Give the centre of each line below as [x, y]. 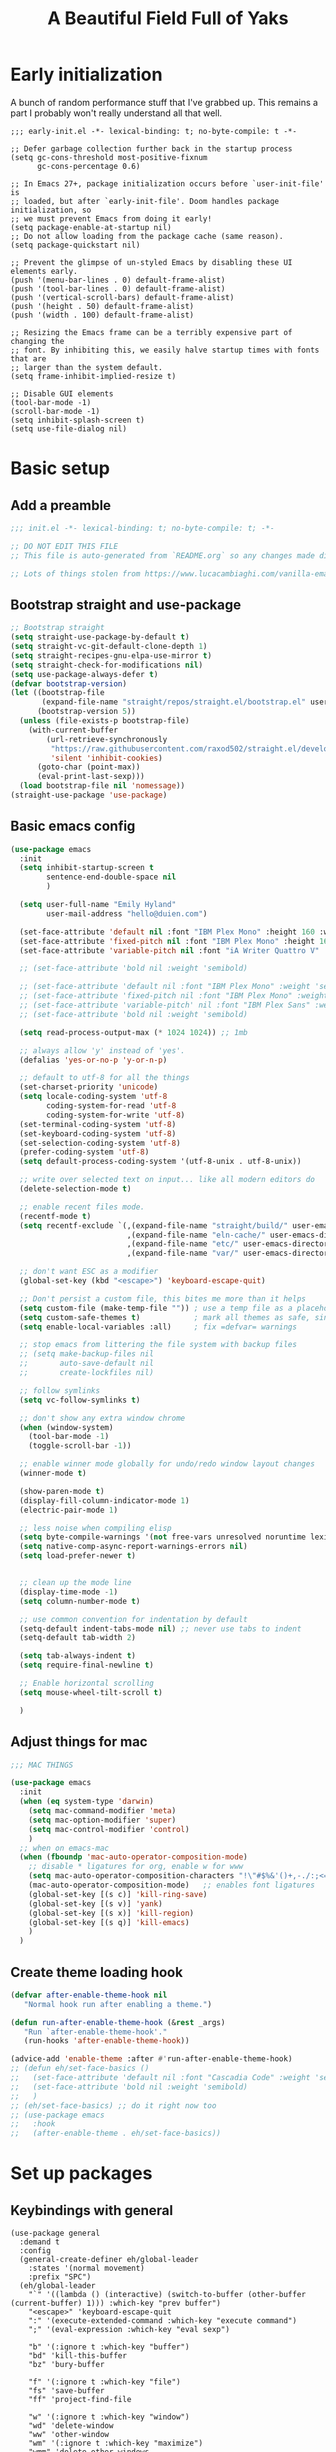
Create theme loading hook [96, 1972]
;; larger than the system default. [86, 367]
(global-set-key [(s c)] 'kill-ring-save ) [118, 1894]
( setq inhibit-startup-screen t [87, 868]
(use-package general [55, 2233]
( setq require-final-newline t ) [87, 1665]
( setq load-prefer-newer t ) [78, 1556]
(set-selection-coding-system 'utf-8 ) [100, 1143]
